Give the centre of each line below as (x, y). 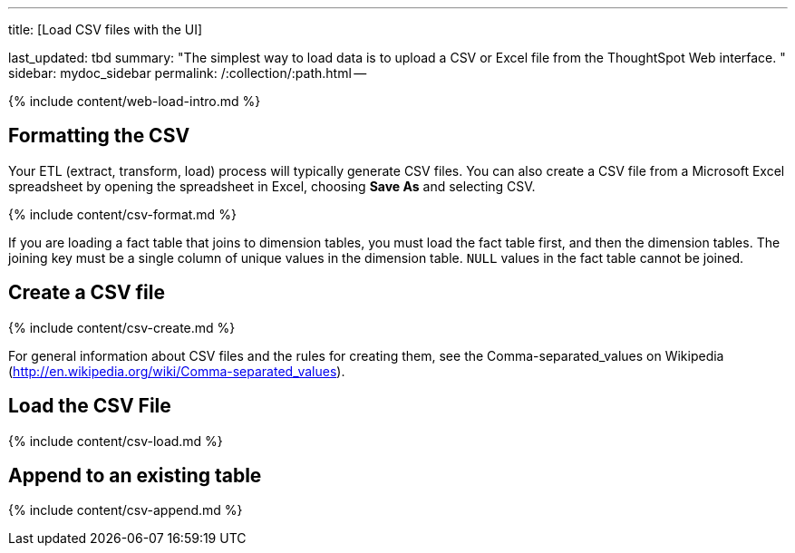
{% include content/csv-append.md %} (126, 510)
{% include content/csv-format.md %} (122, 214)
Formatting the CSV (99, 136)
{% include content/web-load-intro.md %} (135, 101)
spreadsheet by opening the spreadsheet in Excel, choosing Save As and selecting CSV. (272, 186)
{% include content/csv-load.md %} (116, 441)
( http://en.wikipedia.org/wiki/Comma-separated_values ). (177, 371)
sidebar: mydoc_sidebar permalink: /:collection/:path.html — (188, 73)
